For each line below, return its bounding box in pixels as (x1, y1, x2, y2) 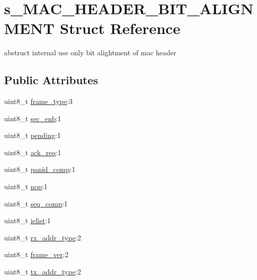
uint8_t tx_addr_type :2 (4, 266, 81, 277)
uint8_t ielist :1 (4, 215, 51, 226)
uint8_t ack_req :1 (4, 147, 61, 157)
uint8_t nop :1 (4, 181, 48, 192)
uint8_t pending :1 (4, 130, 61, 141)
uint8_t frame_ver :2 (4, 249, 68, 260)
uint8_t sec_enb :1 (4, 113, 61, 123)
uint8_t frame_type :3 (4, 96, 73, 107)
